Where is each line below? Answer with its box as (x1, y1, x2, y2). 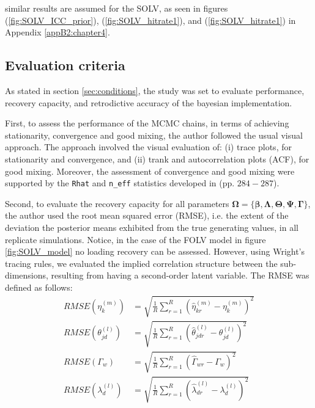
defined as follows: (5, 280, 73, 293)
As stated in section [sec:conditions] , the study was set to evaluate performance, (5, 84, 305, 97)
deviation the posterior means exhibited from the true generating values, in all (5, 220, 298, 233)
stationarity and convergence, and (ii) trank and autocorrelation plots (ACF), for (5, 152, 309, 165)
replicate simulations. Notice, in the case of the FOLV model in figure (5, 233, 266, 246)
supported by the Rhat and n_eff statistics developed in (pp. (5, 177, 235, 189)
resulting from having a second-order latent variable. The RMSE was (51, 269, 309, 282)
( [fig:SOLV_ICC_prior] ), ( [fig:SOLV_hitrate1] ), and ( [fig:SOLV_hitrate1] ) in (5, 13, 296, 26)
